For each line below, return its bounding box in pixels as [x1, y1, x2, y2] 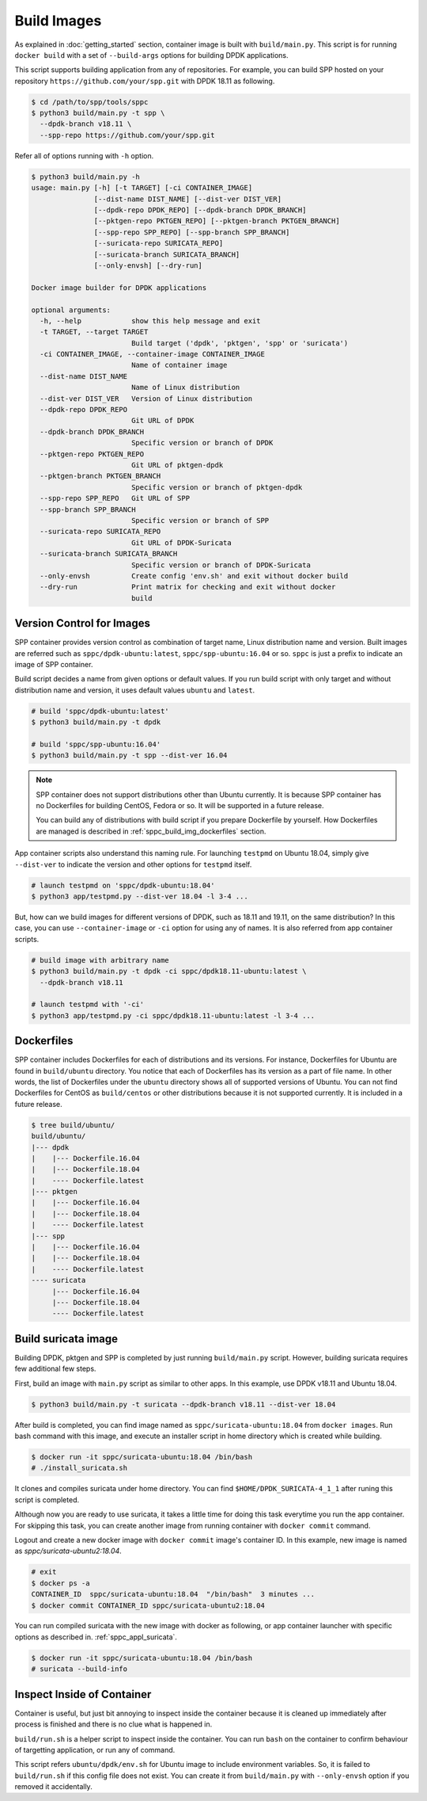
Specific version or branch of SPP [130, 516, 270, 525]
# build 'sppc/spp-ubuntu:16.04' [31, 739, 161, 749]
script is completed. [14, 1494, 79, 1505]
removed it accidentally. [14, 1782, 93, 1791]
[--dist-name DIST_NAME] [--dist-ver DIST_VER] [93, 194, 282, 204]
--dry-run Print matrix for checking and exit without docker [40, 582, 336, 592]
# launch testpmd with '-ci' [31, 1000, 145, 1009]
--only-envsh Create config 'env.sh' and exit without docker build [40, 571, 349, 580]
